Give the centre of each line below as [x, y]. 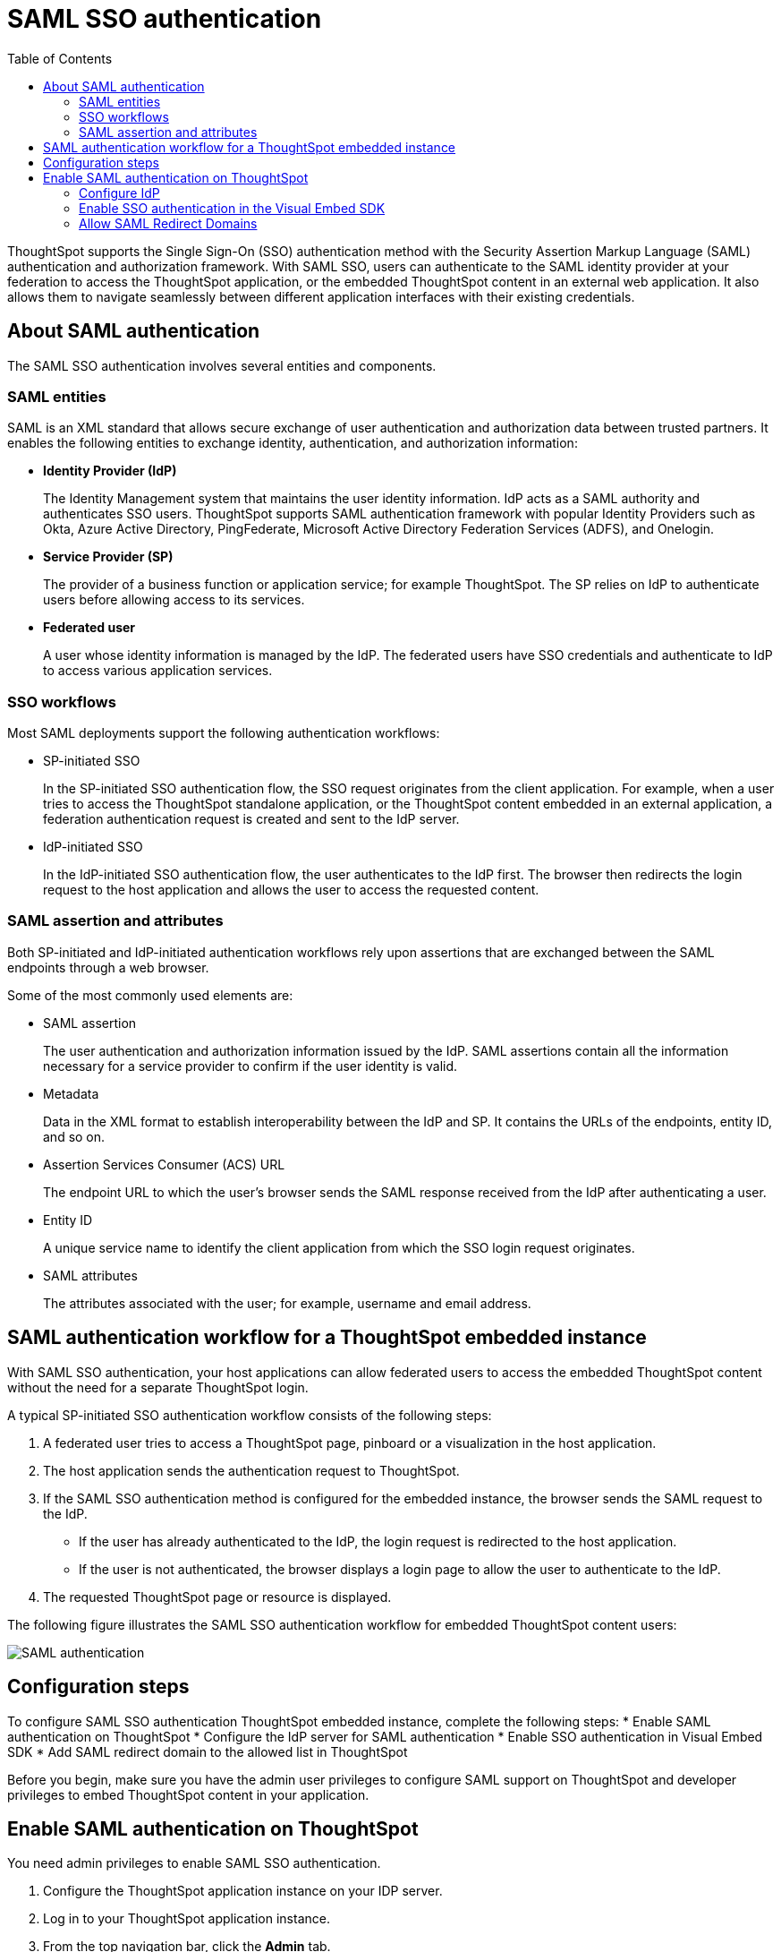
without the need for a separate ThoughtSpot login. [158, 1387]
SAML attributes [90, 1275]
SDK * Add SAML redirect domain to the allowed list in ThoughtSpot [208, 1751]
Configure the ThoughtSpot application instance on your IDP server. [243, 1891]
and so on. [74, 1136]
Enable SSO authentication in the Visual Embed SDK [232, 208]
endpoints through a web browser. [108, 967]
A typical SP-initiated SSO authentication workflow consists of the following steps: [250, 1415]
